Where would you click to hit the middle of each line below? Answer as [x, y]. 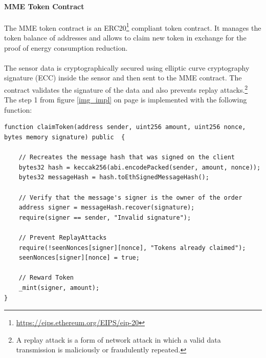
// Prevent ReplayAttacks [63, 237]
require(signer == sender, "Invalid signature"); [105, 217]
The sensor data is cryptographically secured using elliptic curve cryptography [127, 67]
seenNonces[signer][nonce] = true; [79, 258]
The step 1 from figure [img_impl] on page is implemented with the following [126, 100]
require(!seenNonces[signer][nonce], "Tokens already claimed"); [132, 248]
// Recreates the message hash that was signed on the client [127, 157]
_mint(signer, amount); [59, 288]
